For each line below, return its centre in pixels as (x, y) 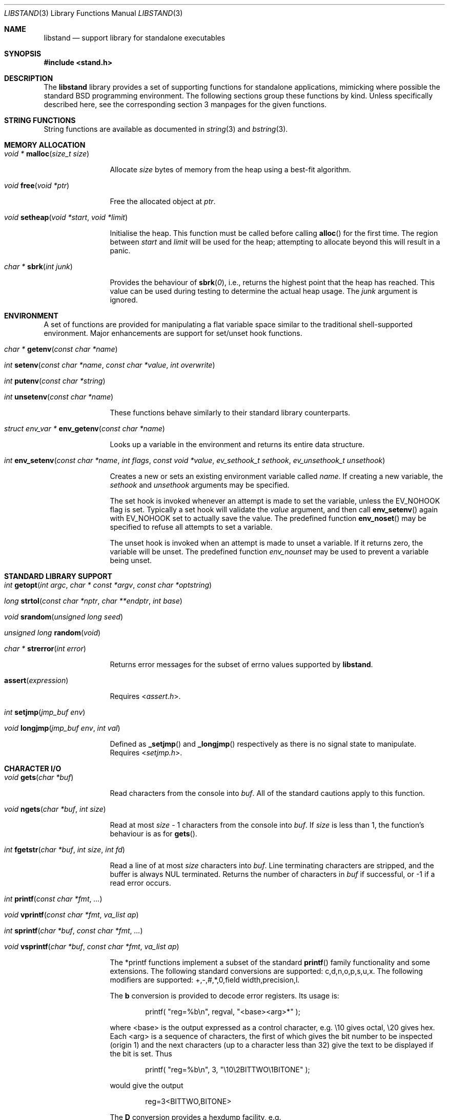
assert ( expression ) (36, 680)
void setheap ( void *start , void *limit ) (66, 217)
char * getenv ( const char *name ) (61, 349)
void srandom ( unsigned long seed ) (64, 617)
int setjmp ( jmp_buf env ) (45, 712)
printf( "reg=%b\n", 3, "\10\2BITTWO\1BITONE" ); (228, 1069)
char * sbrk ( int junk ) (38, 266)
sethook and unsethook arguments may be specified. (200, 485)
